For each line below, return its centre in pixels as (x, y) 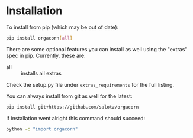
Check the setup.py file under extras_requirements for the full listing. (90, 84)
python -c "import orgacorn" (42, 129)
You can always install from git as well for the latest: (69, 96)
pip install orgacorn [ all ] (39, 38)
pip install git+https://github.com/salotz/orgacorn (73, 107)
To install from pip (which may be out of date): (62, 27)
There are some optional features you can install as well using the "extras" (97, 49)
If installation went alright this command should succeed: (76, 118)
